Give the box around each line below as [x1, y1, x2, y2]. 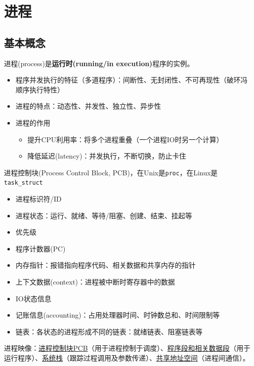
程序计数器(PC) [15, 243, 66, 253]
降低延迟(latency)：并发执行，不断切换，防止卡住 [27, 151, 186, 161]
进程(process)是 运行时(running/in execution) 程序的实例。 [4, 58, 194, 68]
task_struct [4, 179, 43, 187]
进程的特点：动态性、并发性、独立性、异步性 [15, 101, 161, 111]
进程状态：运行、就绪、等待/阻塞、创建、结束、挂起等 [15, 210, 192, 220]
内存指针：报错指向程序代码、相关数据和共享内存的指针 [15, 260, 196, 270]
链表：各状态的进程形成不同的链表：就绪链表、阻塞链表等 [15, 326, 203, 336]
